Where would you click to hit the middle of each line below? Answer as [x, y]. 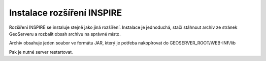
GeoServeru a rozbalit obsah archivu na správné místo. [65, 34]
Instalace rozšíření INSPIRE [66, 13]
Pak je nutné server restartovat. [41, 52]
